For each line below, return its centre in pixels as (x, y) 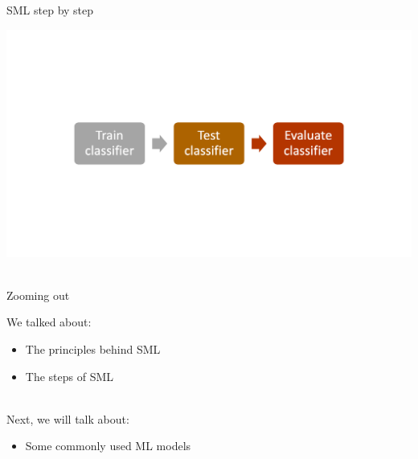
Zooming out (38, 295)
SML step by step (50, 10)
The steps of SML (70, 376)
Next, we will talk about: (68, 418)
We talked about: (49, 322)
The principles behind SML (93, 348)
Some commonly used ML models (108, 446)
